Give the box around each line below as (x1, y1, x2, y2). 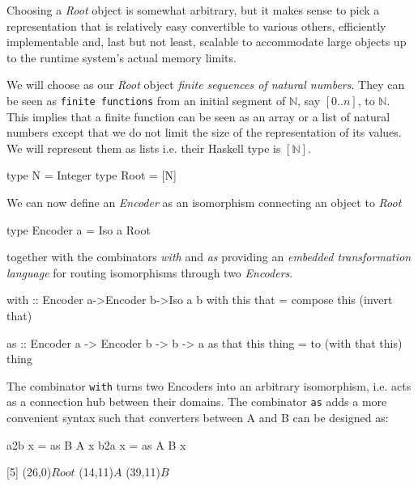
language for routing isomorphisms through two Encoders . (6, 264, 293, 281)
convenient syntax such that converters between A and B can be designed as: (6, 409, 389, 426)
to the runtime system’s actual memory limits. (6, 49, 237, 66)
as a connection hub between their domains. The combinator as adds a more (6, 393, 387, 410)
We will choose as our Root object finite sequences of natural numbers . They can (6, 76, 405, 93)
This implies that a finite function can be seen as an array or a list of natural (6, 108, 390, 125)
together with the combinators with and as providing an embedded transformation (6, 248, 412, 265)
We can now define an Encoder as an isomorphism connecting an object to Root (6, 194, 402, 210)
